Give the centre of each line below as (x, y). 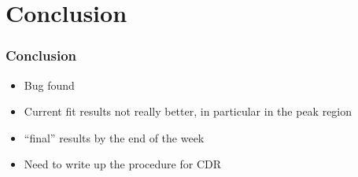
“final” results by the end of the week (114, 137)
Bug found (49, 85)
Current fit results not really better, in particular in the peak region (188, 111)
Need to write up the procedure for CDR (123, 164)
